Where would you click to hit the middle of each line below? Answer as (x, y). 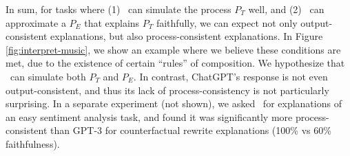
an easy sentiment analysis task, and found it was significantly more (149, 116)
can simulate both (48, 76)
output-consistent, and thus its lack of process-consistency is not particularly (167, 90)
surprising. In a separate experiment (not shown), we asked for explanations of (174, 103)
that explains (112, 22)
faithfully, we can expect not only (227, 22)
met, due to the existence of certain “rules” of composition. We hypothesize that (175, 63)
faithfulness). (33, 143)
